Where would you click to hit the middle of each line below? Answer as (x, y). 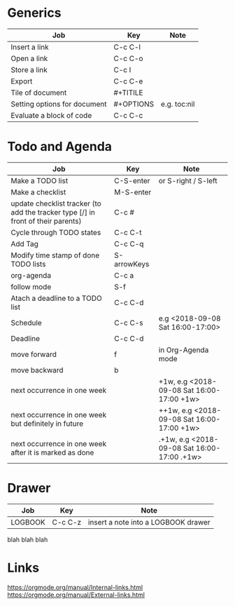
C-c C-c (128, 115)
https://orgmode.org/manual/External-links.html (76, 595)
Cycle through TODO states (56, 232)
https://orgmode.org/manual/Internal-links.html (75, 587)
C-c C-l (127, 47)
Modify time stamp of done (55, 255)
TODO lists (28, 264)
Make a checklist (38, 192)
